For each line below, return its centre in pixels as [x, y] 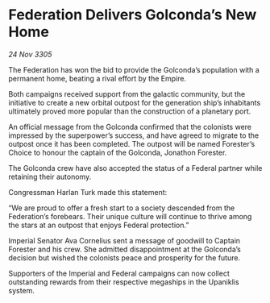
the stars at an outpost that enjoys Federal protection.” [99, 225]
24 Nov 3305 [30, 54]
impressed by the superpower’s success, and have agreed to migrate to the [134, 135]
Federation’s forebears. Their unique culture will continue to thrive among [130, 216]
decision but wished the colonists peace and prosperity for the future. [124, 257]
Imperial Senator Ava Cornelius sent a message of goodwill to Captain [124, 240]
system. [21, 290]
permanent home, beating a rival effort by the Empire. [98, 78]
